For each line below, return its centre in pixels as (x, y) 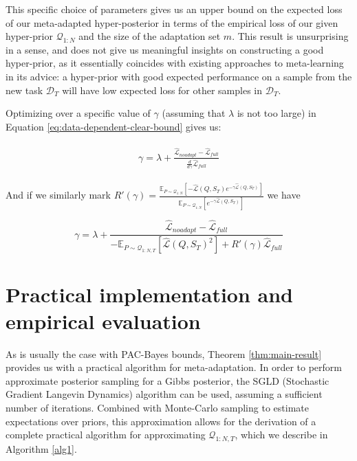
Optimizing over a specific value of (78, 113)
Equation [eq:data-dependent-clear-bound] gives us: (113, 126)
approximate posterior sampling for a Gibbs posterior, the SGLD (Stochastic (167, 380)
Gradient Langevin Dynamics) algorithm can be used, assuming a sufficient (164, 394)
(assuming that (194, 113)
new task (24, 90)
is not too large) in (277, 113)
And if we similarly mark (58, 195)
